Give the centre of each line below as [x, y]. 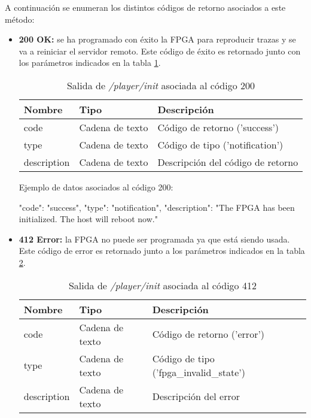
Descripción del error [196, 396]
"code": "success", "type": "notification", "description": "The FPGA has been [157, 207]
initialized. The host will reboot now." [88, 219]
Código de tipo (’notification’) [220, 144]
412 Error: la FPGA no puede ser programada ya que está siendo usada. [154, 239]
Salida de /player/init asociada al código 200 [161, 85]
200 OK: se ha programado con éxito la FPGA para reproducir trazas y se [157, 39]
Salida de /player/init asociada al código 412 [162, 285]
